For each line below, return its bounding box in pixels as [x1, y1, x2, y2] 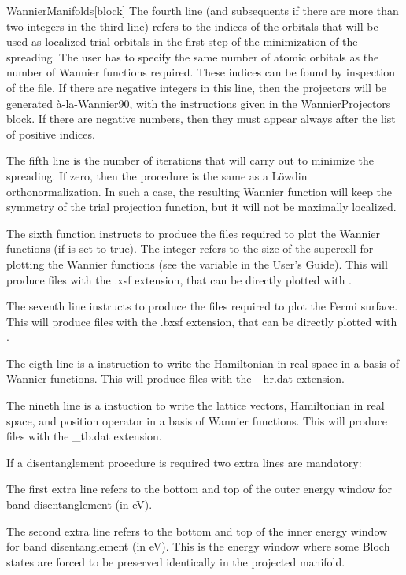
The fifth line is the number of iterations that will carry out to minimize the [6, 152, 374, 169]
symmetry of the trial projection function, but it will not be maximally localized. [6, 198, 397, 215]
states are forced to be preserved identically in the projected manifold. [6, 553, 345, 569]
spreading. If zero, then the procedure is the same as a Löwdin [6, 167, 308, 184]
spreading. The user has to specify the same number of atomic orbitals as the [6, 48, 379, 65]
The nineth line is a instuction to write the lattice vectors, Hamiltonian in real [6, 397, 385, 414]
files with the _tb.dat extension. [6, 428, 162, 444]
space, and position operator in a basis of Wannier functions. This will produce [6, 412, 388, 428]
